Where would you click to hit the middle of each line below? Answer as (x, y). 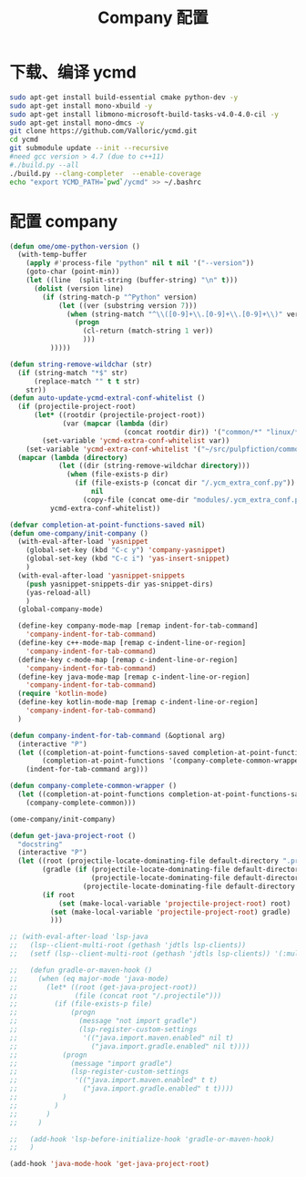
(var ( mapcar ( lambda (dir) (116, 424)
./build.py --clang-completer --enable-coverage (106, 173)
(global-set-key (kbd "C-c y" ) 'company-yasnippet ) (126, 550)
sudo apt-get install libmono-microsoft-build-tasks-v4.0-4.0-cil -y (144, 114)
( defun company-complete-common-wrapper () (93, 786)
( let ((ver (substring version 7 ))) (127, 305)
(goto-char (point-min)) (73, 272)
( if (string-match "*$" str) (73, 373)
